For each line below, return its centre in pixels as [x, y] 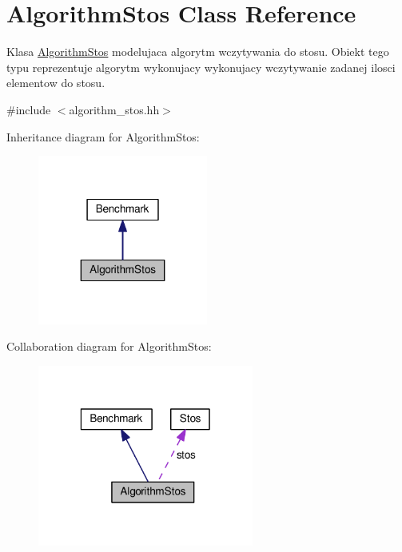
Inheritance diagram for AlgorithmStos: [103, 136]
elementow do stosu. [56, 83]
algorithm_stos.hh [114, 109]
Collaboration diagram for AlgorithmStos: [109, 346]
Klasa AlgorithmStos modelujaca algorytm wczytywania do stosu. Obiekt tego [198, 52]
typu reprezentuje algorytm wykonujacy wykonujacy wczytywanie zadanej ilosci [201, 67]
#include [29, 109]
